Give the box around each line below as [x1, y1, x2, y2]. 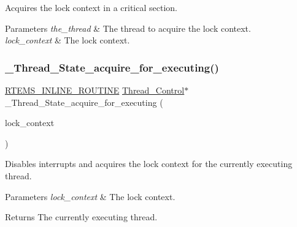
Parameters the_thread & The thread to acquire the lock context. [5, 21, 251, 34]
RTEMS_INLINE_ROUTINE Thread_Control [5, 84, 185, 96]
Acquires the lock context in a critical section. [5, 1, 177, 13]
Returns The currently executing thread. [5, 210, 158, 223]
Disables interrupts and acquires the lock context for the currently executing [5, 157, 293, 170]
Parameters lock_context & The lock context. [5, 190, 175, 203]
